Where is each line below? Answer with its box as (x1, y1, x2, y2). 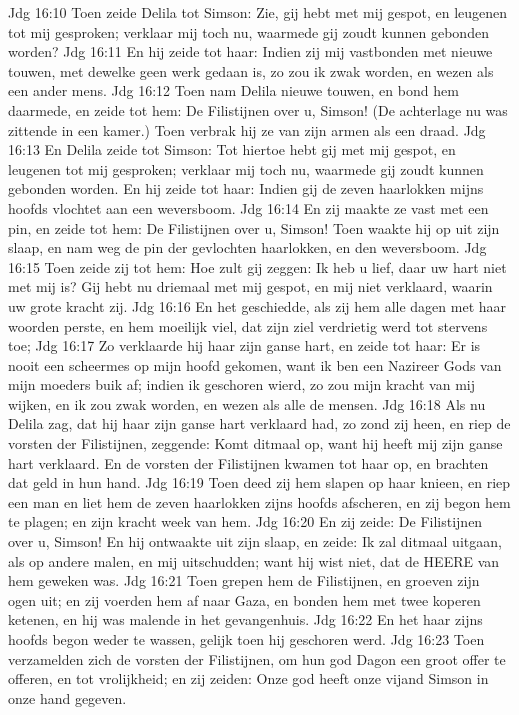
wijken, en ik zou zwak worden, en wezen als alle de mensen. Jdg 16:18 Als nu (8, 393, 486, 414)
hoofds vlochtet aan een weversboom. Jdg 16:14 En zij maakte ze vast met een (8, 197, 489, 218)
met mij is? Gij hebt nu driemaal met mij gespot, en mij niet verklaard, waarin (8, 276, 493, 297)
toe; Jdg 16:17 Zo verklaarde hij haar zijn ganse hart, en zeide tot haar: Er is (8, 335, 481, 356)
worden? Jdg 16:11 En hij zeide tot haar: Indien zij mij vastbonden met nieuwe (8, 41, 493, 62)
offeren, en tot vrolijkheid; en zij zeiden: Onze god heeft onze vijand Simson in (8, 668, 489, 689)
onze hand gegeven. (8, 687, 127, 708)
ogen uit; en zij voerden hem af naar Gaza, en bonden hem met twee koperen (8, 589, 481, 610)
